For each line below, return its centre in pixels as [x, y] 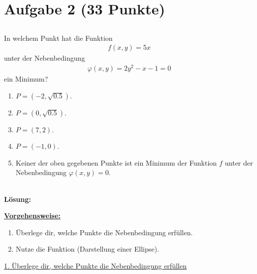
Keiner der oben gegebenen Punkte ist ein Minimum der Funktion [116, 162]
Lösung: [18, 199]
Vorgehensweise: [32, 216]
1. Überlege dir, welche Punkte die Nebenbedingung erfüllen [95, 266]
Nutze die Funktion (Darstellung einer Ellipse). [87, 249]
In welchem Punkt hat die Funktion [58, 38]
